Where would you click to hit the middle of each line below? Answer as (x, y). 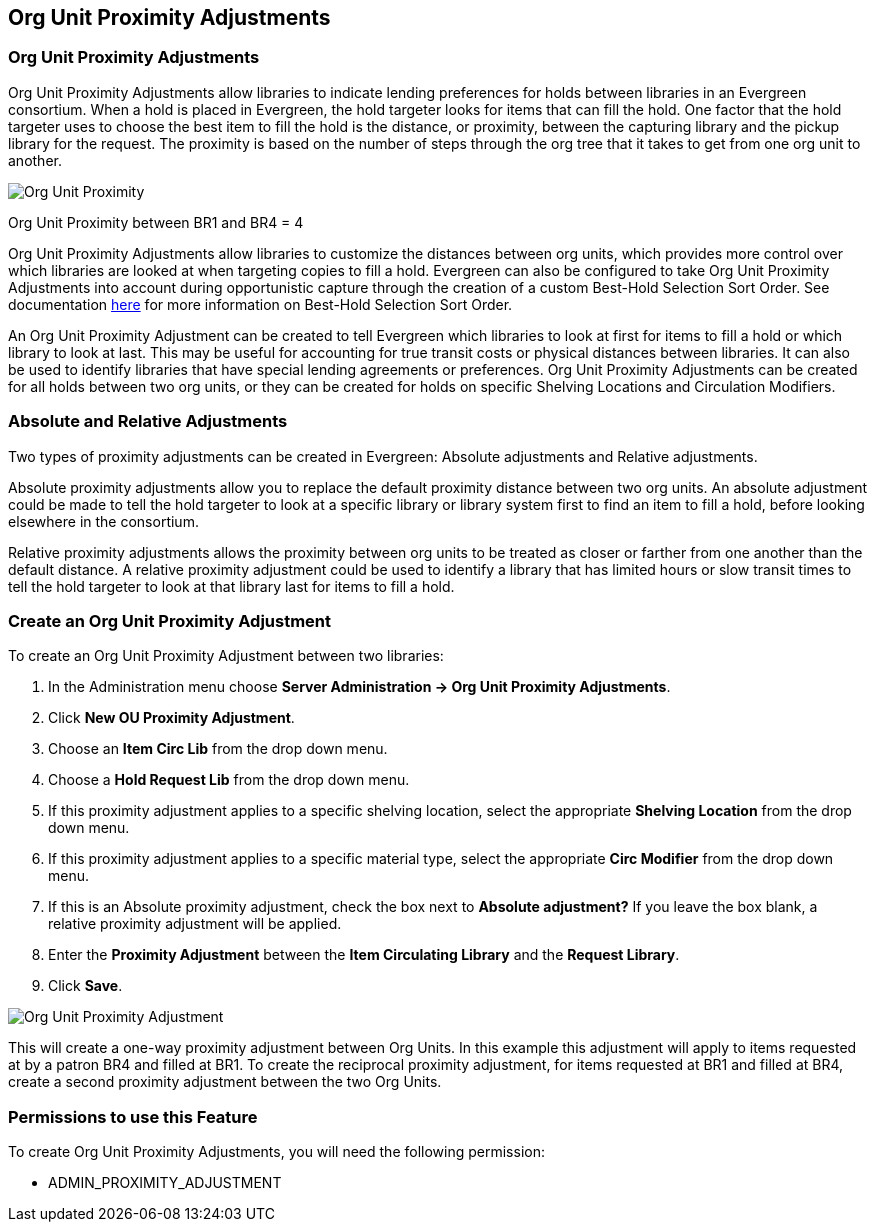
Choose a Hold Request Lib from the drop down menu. (229, 780)
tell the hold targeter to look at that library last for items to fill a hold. (231, 586)
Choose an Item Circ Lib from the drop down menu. (218, 749)
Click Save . (85, 986)
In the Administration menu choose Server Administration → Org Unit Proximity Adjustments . (359, 687)
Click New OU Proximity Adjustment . (171, 718)
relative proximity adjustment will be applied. (195, 924)
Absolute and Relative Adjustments (148, 421)
